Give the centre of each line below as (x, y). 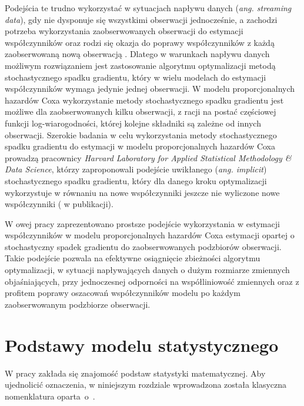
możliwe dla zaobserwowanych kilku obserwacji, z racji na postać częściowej (141, 112)
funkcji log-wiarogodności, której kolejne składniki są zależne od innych (133, 123)
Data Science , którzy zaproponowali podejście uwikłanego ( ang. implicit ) (136, 169)
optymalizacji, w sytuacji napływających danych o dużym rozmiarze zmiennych (147, 270)
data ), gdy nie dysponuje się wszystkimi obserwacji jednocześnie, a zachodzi (141, 19)
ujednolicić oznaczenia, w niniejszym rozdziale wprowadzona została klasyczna (146, 385)
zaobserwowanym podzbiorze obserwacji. (78, 304)
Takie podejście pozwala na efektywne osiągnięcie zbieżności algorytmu (133, 258)
